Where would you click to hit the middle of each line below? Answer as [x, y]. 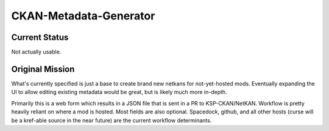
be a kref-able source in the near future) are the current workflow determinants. [111, 120]
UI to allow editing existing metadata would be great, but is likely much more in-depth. [119, 92]
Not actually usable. [36, 52]
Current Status [40, 37]
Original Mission [43, 69]
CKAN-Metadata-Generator [83, 16]
